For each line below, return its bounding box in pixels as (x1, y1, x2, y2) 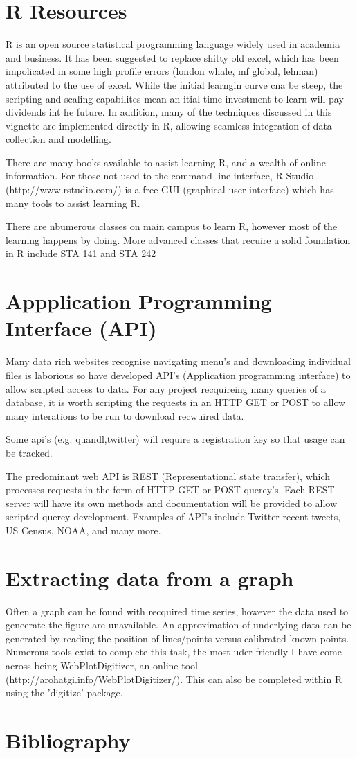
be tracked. (6, 445, 53, 459)
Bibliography (6, 725, 131, 754)
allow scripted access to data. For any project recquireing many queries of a (6, 381, 326, 396)
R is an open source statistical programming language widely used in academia (6, 37, 340, 51)
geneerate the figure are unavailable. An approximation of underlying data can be (6, 617, 351, 632)
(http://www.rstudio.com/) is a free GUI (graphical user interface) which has (6, 182, 334, 197)
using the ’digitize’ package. (6, 685, 123, 700)
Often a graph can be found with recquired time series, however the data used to (6, 603, 349, 618)
